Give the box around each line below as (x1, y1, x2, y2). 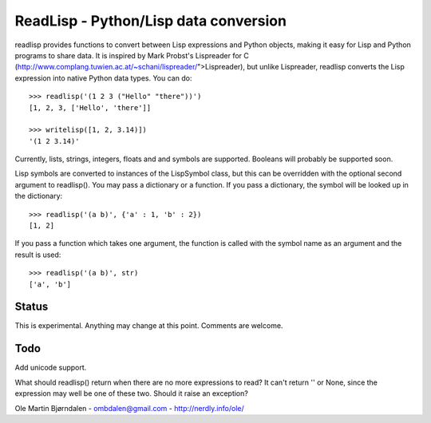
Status (14, 300, 49, 314)
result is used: (14, 250, 61, 259)
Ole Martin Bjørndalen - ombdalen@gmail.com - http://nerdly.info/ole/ (14, 403, 244, 413)
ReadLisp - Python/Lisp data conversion (14, 12, 287, 30)
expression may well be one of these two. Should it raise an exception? (14, 389, 249, 398)
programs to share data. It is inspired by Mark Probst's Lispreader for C (14, 50, 249, 60)
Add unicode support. (14, 363, 87, 373)
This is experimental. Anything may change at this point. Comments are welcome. (14, 321, 283, 330)
